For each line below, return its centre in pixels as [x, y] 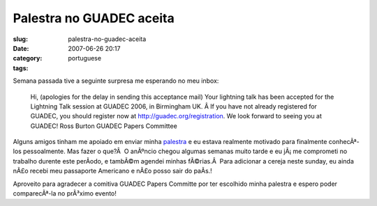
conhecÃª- [344, 142]
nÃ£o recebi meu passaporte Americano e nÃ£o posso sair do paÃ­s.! [112, 171]
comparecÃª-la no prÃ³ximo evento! [65, 193]
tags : [21, 68]
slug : [20, 39]
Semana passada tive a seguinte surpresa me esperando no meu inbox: [116, 81]
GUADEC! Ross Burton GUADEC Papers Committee [104, 126]
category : [28, 58]
